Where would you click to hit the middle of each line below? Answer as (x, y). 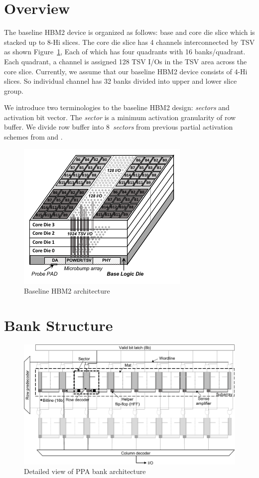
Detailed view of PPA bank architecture (85, 471)
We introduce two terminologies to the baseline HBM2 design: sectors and (117, 107)
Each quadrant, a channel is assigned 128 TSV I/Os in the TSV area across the (126, 61)
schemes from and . (33, 137)
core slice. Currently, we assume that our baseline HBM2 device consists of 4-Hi (126, 71)
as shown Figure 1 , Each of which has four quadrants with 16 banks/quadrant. (125, 52)
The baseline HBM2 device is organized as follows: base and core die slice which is (129, 32)
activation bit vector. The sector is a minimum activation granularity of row (120, 117)
